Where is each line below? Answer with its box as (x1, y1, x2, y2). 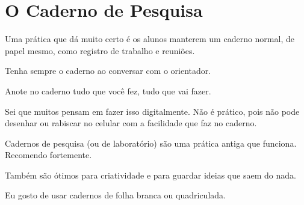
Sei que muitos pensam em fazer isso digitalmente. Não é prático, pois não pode (5, 105, 300, 117)
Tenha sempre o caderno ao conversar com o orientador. (5, 64, 211, 77)
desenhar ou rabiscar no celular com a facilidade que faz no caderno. (5, 117, 257, 129)
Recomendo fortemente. (5, 148, 92, 161)
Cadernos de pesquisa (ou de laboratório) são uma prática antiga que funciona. (5, 136, 297, 149)
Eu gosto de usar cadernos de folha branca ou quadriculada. (5, 189, 226, 201)
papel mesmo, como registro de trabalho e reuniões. (5, 44, 195, 57)
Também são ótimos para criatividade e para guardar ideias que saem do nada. (5, 168, 296, 181)
